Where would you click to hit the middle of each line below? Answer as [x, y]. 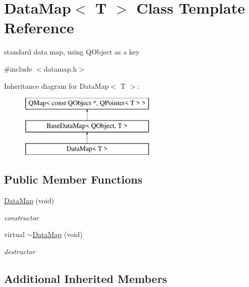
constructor [21, 217]
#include [18, 68]
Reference [39, 27]
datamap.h [60, 68]
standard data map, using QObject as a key [72, 52]
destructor [20, 251]
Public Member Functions [73, 179]
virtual [14, 234]
